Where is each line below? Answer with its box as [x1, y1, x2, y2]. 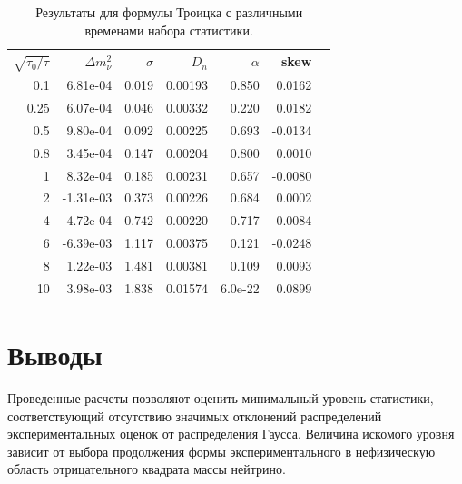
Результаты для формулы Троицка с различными [35, 3, 303, 21]
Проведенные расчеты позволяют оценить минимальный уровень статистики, [7, 389, 434, 408]
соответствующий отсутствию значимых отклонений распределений [7, 406, 382, 425]
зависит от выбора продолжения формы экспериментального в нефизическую [7, 441, 436, 460]
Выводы [7, 336, 103, 373]
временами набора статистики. [84, 20, 253, 39]
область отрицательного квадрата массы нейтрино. [7, 459, 286, 479]
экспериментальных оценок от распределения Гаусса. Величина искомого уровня [7, 424, 455, 443]
